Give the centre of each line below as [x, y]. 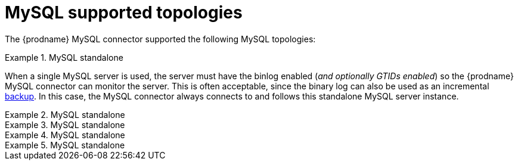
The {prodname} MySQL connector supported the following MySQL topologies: [160, 39]
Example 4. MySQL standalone [65, 135]
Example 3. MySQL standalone [65, 124]
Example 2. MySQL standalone [65, 114]
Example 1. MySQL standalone [64, 57]
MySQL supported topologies [124, 13]
